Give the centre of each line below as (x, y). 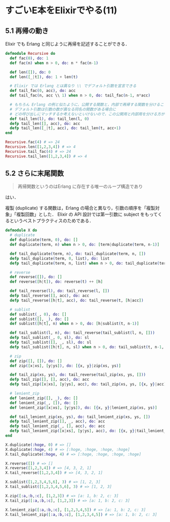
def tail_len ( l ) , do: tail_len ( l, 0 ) (50, 119)
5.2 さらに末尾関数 (35, 173)
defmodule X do (21, 231)
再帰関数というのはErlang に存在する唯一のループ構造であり (80, 186)
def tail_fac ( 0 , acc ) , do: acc (43, 91)
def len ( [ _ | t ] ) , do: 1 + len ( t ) (44, 77)
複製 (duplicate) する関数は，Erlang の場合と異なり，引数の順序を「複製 (80, 208)
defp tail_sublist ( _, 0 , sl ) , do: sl (50, 338)
